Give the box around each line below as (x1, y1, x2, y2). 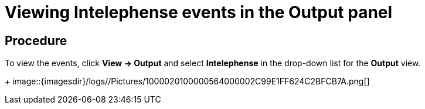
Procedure (5, 33, 67, 48)
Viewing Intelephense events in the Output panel (5, 2, 393, 22)
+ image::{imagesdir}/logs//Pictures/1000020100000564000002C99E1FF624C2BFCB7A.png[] (5, 76, 370, 87)
